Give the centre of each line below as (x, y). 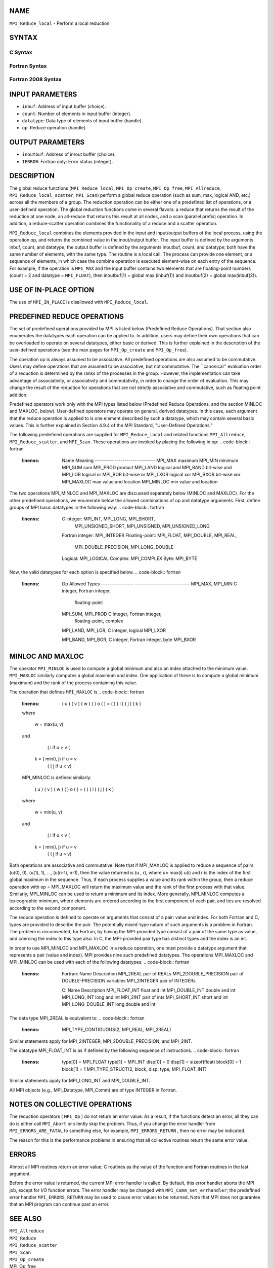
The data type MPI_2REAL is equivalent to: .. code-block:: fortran (77, 1018)
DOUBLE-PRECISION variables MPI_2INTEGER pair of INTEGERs (129, 981)
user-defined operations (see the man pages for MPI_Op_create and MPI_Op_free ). (99, 350)
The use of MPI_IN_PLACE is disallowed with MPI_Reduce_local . (79, 302)
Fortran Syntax (28, 66)
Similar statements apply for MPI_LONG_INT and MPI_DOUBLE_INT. (80, 1081)
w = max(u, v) (49, 724)
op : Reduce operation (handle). (54, 128)
